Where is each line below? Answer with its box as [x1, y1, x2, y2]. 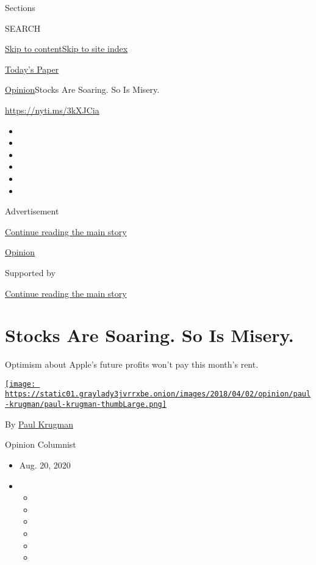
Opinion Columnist [5, 438, 76, 451]
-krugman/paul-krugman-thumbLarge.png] [5, 400, 167, 409]
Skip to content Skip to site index [5, 42, 128, 55]
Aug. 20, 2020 [19, 458, 71, 471]
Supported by [5, 266, 56, 279]
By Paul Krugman [5, 417, 74, 430]
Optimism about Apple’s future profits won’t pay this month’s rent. [5, 358, 259, 371]
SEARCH [5, 21, 41, 34]
